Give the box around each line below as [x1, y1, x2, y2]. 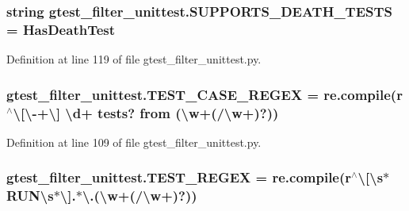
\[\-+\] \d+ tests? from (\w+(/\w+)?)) [13, 102, 279, 122]
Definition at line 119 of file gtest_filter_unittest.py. [6, 51, 262, 67]
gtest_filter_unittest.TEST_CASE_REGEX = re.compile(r [6, 84, 403, 104]
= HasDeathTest [6, 19, 116, 39]
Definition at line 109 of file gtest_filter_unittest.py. [6, 133, 262, 150]
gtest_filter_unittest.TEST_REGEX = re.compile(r [6, 167, 352, 187]
